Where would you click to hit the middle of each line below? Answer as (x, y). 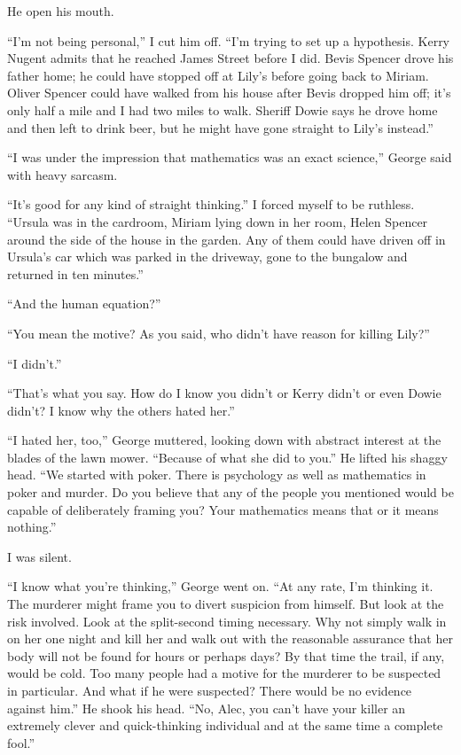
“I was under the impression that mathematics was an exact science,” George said (230, 157)
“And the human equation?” (84, 304)
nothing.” (32, 527)
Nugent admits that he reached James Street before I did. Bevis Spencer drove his (230, 58)
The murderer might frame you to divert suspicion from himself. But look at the (226, 604)
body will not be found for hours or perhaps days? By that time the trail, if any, (226, 655)
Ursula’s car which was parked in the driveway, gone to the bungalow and (207, 257)
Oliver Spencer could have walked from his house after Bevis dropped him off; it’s (229, 93)
